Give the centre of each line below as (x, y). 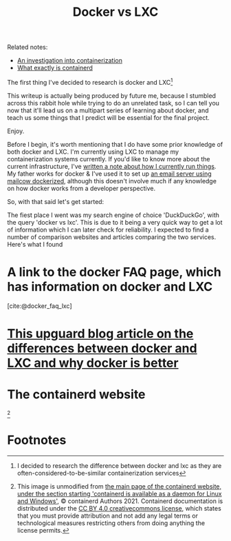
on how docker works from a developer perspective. (81, 188)
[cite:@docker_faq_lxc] (40, 306)
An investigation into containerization (69, 61)
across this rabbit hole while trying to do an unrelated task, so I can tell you (113, 103)
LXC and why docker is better (93, 363)
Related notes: (27, 47)
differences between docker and (102, 348)
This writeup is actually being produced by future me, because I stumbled (112, 95)
